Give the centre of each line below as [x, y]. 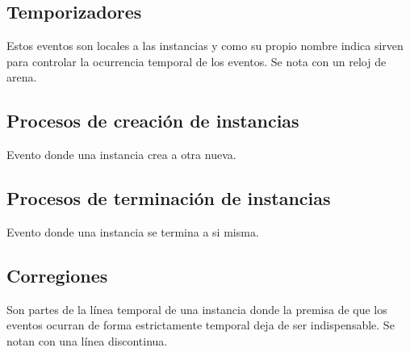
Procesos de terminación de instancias [169, 198]
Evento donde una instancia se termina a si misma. [133, 231]
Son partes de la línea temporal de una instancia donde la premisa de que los [197, 309]
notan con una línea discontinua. [87, 340]
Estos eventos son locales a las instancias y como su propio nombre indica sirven [205, 46]
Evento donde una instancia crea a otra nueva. [121, 155]
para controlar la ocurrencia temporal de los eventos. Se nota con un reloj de [197, 61]
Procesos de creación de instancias [153, 121]
